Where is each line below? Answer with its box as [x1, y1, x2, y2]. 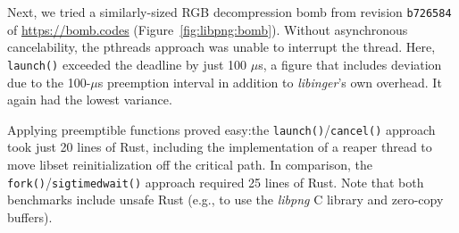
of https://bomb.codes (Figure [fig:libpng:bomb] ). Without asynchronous [7, 20, 408, 38]
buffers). [7, 207, 53, 226]
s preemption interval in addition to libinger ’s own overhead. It [97, 72, 442, 91]
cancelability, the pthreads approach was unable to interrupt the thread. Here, [7, 37, 436, 56]
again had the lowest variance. [7, 90, 172, 109]
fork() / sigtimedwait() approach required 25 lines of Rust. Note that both [7, 172, 424, 191]
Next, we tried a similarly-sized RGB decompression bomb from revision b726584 [7, 3, 452, 21]
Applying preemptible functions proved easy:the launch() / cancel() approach [7, 120, 436, 138]
